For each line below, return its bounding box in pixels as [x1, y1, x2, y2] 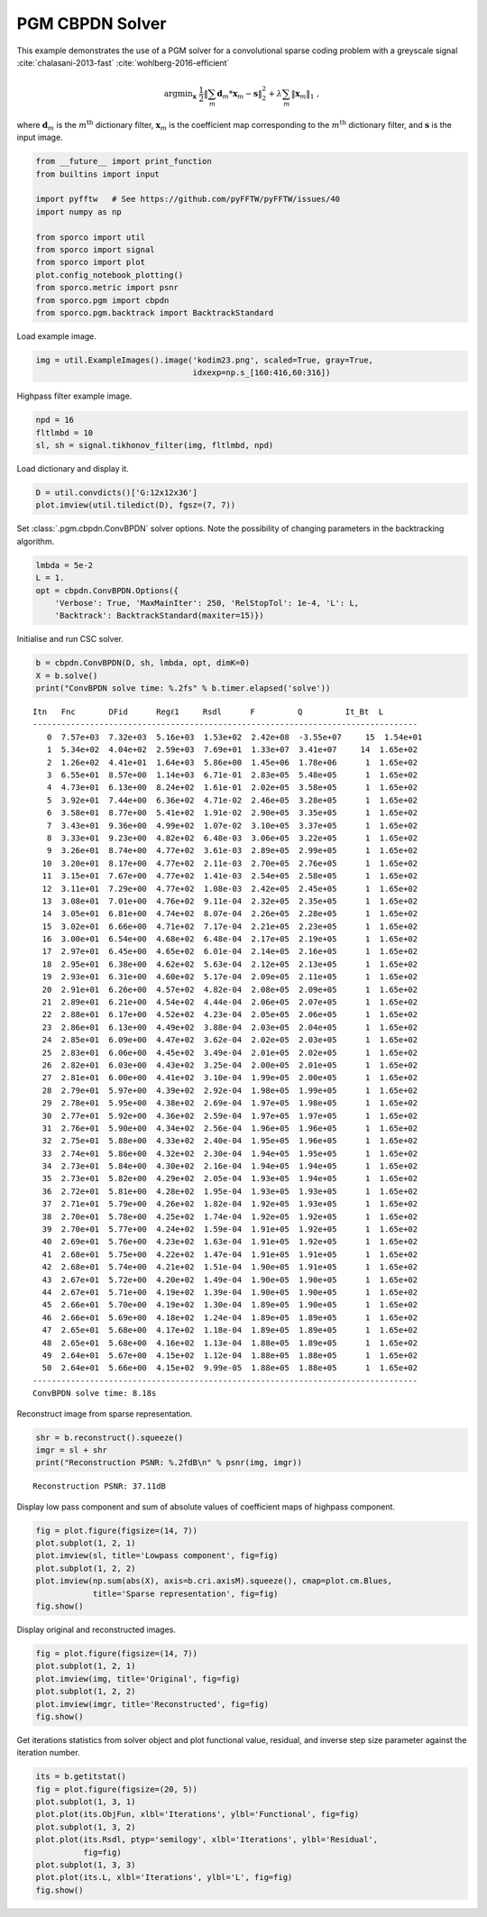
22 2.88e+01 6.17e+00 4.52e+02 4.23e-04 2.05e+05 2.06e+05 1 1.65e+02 [41, 1010, 418, 1020]
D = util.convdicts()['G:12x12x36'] [35, 487, 198, 498]
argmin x [163, 88, 198, 101]
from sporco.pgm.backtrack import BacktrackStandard [35, 307, 274, 317]
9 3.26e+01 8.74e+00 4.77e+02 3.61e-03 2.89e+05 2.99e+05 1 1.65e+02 [46, 846, 418, 856]
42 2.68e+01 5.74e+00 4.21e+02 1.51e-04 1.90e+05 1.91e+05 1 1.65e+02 [41, 1262, 418, 1272]
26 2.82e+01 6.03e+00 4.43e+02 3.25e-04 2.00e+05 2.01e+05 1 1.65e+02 [41, 1059, 418, 1070]
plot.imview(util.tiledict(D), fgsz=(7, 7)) [35, 500, 236, 510]
